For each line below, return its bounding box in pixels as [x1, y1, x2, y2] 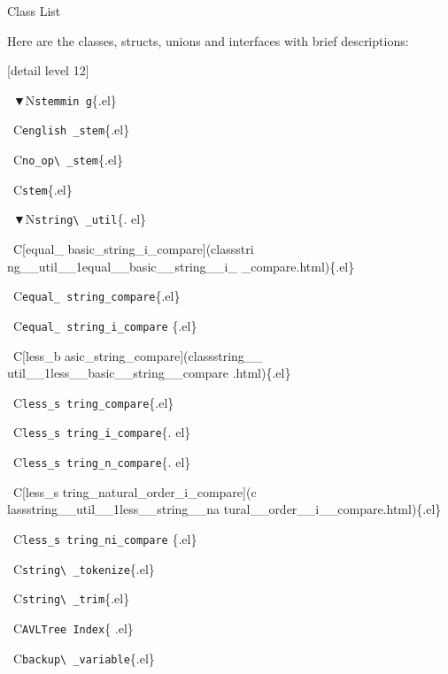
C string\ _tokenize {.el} [12, 559, 155, 578]
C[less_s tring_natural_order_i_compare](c [12, 482, 257, 501]
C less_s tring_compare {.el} [12, 393, 174, 411]
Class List [7, 2, 61, 19]
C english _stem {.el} [12, 120, 130, 139]
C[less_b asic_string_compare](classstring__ [12, 346, 263, 364]
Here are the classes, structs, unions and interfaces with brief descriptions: [7, 31, 409, 50]
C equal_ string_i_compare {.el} [12, 316, 197, 334]
